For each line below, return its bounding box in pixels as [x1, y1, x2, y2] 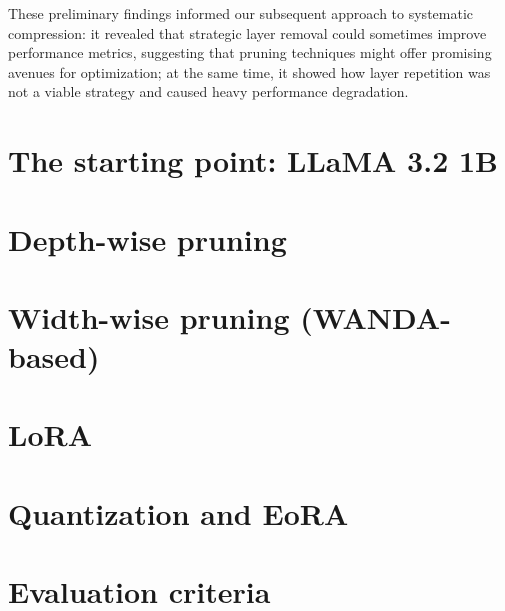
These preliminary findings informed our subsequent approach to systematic [8, 3, 474, 23]
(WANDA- [300, 296, 451, 337]
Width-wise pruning [8, 296, 290, 337]
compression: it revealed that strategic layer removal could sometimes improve [8, 22, 487, 43]
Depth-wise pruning [8, 218, 287, 259]
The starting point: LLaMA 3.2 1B [8, 140, 498, 181]
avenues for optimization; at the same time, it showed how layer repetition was [8, 61, 491, 82]
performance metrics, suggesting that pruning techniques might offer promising [8, 42, 492, 63]
